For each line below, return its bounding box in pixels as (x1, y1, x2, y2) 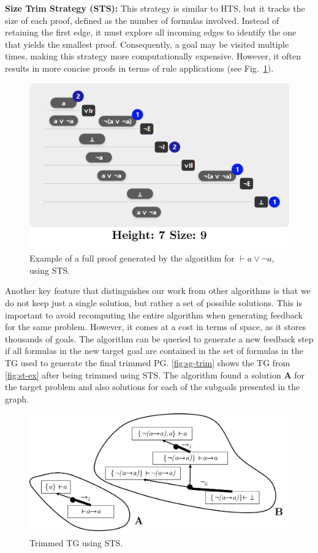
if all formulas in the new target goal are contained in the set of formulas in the (5, 344, 303, 357)
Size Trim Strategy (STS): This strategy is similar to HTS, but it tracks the (5, 2, 305, 14)
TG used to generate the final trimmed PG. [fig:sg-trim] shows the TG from (5, 356, 290, 369)
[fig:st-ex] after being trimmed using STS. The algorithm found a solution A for (5, 368, 305, 381)
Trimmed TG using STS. (29, 536, 123, 549)
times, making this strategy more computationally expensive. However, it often (5, 50, 301, 62)
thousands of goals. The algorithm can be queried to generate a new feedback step (5, 332, 314, 345)
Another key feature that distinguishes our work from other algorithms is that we (5, 284, 311, 297)
